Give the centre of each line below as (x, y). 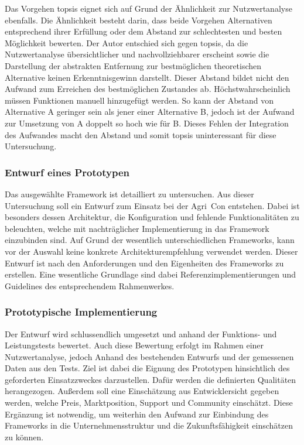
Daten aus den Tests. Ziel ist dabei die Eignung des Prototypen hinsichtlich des (147, 368)
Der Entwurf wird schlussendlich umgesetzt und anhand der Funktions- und (141, 333)
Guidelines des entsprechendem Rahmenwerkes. (90, 285)
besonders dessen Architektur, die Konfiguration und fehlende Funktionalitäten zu (152, 217)
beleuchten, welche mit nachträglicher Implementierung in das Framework (137, 228)
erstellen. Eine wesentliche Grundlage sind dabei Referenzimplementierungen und (151, 274)
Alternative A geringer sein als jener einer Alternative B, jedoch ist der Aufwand (150, 112)
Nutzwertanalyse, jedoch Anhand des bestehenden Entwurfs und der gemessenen (149, 356)
